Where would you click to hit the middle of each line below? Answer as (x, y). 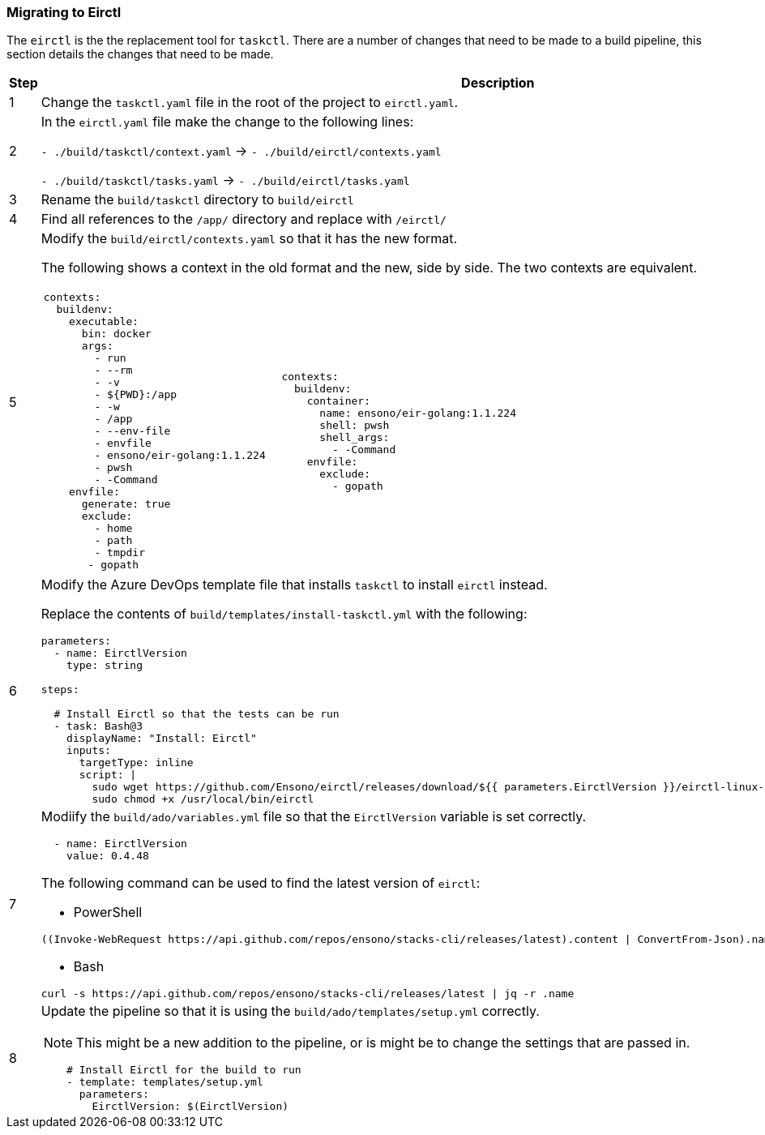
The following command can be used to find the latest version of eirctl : (261, 883)
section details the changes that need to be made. (140, 54)
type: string (105, 666)
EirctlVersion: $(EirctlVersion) (190, 1107)
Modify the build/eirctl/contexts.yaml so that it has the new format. (249, 239)
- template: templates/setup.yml (165, 1082)
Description (498, 83)
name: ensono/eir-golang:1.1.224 (418, 413)
